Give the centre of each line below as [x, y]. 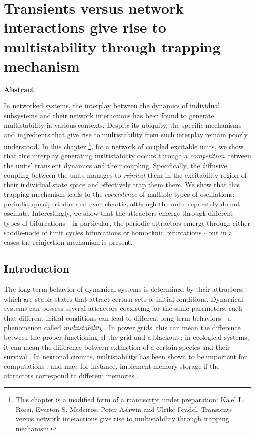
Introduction [37, 269]
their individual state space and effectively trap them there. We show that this [122, 184]
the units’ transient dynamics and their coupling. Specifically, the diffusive [115, 165]
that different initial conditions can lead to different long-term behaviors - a [118, 318]
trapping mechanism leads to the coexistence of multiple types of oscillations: [119, 194]
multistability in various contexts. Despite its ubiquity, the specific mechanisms [123, 125]
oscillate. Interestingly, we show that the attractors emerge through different [119, 213]
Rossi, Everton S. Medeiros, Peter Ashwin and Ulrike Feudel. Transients [124, 409]
